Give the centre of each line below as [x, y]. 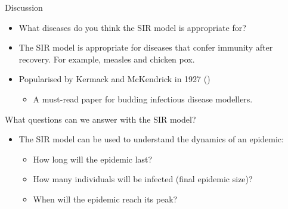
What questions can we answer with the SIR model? [100, 119]
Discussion [24, 7]
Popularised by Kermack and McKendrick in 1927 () [114, 79]
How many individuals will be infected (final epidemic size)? [143, 179]
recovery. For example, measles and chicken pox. [107, 59]
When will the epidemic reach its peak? [105, 199]
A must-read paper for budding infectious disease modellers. [143, 99]
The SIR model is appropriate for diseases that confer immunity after [146, 47]
